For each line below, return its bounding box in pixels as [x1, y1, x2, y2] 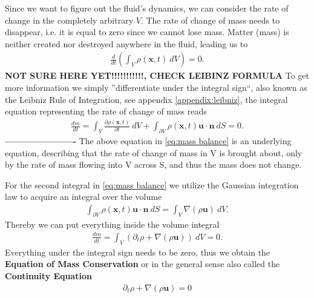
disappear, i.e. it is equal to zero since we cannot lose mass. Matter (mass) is [5, 25, 289, 38]
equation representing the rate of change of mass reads [5, 105, 207, 118]
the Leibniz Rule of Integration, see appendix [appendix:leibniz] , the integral [5, 93, 288, 105]
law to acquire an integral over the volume [5, 190, 162, 203]
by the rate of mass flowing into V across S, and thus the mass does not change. [5, 158, 302, 171]
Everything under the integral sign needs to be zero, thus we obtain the [5, 245, 270, 258]
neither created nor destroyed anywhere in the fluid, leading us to [5, 37, 248, 50]
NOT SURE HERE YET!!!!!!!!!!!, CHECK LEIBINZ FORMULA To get [5, 69, 310, 82]
